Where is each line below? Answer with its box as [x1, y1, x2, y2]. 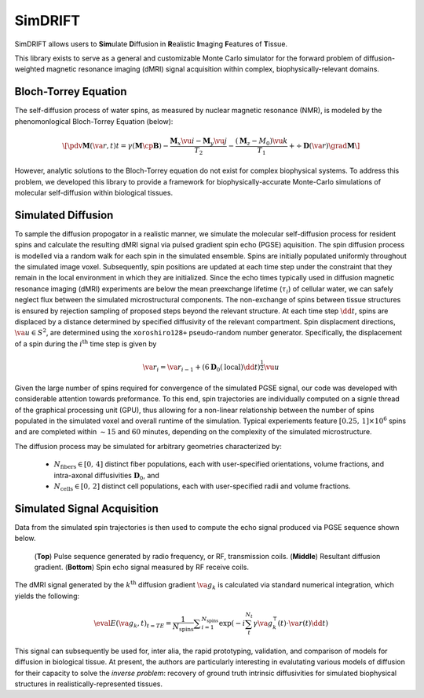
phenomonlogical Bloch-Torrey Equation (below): [14, 116, 174, 126]
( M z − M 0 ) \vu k [235, 136, 288, 147]
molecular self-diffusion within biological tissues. [14, 188, 173, 197]
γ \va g [252, 619, 273, 628]
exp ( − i [218, 619, 246, 628]
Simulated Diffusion [14, 208, 114, 221]
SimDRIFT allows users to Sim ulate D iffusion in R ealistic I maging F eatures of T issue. [14, 39, 288, 49]
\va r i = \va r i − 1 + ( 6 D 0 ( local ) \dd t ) [142, 363, 261, 374]
